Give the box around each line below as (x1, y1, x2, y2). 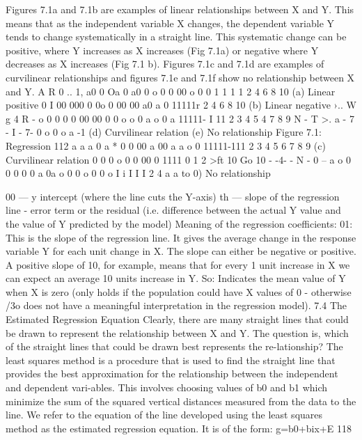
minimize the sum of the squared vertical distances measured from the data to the (6, 393, 356, 408)
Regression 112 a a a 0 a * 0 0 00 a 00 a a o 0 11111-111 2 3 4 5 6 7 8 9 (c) (6, 138, 326, 152)
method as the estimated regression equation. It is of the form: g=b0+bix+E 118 (6, 421, 352, 435)
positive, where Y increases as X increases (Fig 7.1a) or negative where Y (6, 42, 319, 57)
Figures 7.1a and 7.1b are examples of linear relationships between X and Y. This (6, 2, 354, 16)
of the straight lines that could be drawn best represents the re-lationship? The (6, 339, 343, 354)
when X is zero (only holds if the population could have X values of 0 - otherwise (6, 284, 352, 299)
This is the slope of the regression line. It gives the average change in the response (6, 230, 356, 244)
